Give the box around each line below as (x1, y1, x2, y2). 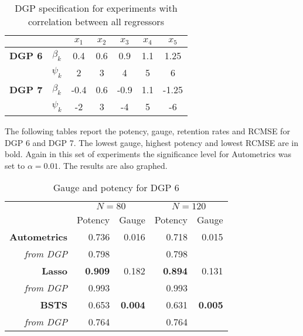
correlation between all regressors (28, 15, 164, 28)
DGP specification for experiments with (15, 1, 178, 15)
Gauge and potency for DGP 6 (53, 181, 179, 195)
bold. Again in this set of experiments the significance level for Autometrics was (5, 148, 291, 160)
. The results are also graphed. (58, 159, 168, 171)
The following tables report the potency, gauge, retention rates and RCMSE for (5, 124, 290, 137)
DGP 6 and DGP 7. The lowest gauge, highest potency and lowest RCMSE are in (5, 136, 298, 148)
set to (5, 159, 25, 171)
